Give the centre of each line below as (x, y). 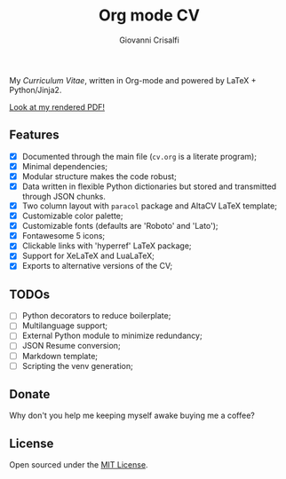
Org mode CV (149, 16)
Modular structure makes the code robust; (99, 176)
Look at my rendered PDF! (57, 106)
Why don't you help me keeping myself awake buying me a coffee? (132, 416)
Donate (30, 394)
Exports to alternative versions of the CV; (97, 266)
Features (34, 135)
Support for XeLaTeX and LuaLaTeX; (88, 256)
